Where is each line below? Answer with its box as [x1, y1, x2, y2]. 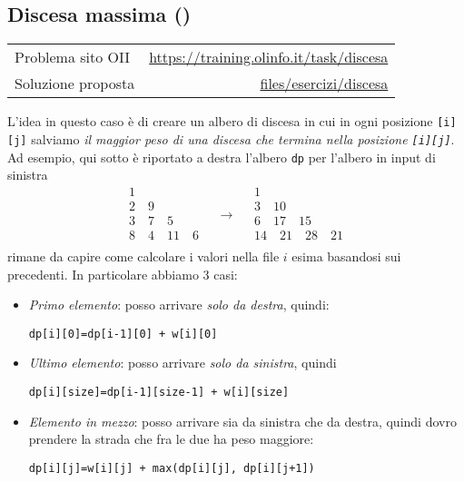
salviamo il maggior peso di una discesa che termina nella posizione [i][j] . [31, 129, 455, 148]
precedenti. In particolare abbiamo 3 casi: [7, 264, 238, 283]
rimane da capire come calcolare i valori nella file [7, 246, 280, 265]
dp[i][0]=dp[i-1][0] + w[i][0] [28, 327, 218, 340]
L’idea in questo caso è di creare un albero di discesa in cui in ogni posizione [7, 112, 433, 131]
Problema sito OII [15, 46, 131, 68]
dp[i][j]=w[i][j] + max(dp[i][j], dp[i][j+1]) [28, 461, 315, 475]
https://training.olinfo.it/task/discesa [149, 46, 389, 68]
